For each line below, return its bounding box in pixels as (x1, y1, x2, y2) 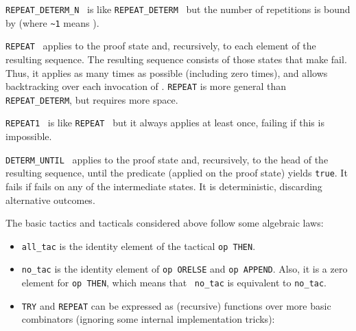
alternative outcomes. (5, 192, 95, 207)
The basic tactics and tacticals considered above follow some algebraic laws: (5, 216, 324, 230)
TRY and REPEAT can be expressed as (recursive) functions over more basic (21, 298, 331, 312)
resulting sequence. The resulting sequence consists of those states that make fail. (5, 52, 347, 66)
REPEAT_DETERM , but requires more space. (5, 92, 178, 106)
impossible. (5, 129, 52, 144)
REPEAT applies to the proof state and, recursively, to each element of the (5, 38, 316, 53)
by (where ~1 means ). (5, 15, 99, 30)
